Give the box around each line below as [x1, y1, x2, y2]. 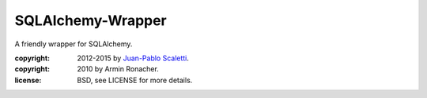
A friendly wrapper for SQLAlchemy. [14, 39, 133, 49]
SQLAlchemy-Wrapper [14, 12, 168, 29]
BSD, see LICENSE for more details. [77, 75, 193, 85]
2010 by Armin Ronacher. [77, 64, 160, 74]
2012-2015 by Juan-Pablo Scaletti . [77, 53, 190, 63]
